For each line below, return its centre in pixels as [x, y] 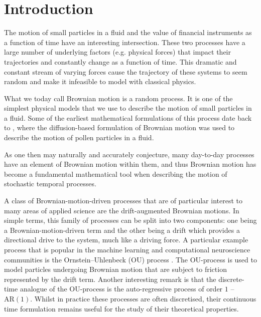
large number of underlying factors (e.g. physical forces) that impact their [117, 52]
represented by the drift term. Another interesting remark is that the [110, 279]
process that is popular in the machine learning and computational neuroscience [127, 249]
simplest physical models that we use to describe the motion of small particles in [128, 108]
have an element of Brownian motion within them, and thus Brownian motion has [130, 164]
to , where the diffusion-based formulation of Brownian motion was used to [119, 127]
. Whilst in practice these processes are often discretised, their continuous [143, 298]
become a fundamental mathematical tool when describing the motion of [116, 174]
